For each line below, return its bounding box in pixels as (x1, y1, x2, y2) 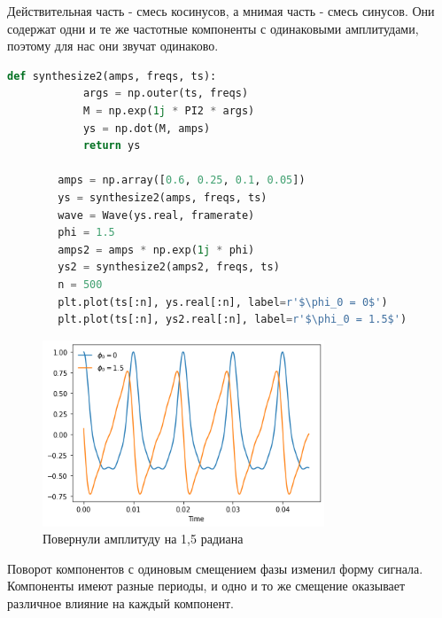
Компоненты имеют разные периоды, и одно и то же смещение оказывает (7, 576, 406, 595)
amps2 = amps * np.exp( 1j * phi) (58, 243, 255, 256)
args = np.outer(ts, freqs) (82, 87, 249, 100)
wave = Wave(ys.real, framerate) (58, 208, 255, 222)
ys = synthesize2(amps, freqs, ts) (58, 191, 268, 204)
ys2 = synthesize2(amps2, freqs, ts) (58, 261, 280, 274)
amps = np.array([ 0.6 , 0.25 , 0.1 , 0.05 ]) (58, 174, 306, 187)
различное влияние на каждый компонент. (7, 594, 234, 613)
